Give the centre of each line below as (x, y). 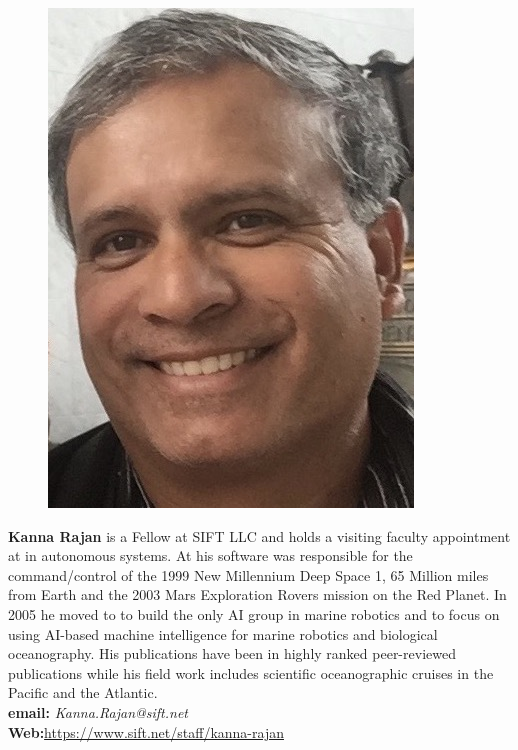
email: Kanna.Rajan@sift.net (98, 711)
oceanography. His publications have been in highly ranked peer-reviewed (232, 653)
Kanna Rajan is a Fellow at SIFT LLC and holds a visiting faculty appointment (259, 535)
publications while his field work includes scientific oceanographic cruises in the (251, 672)
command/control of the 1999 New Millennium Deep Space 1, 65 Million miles (248, 574)
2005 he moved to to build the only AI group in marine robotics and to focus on (254, 613)
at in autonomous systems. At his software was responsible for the (210, 555)
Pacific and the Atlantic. (83, 692)
